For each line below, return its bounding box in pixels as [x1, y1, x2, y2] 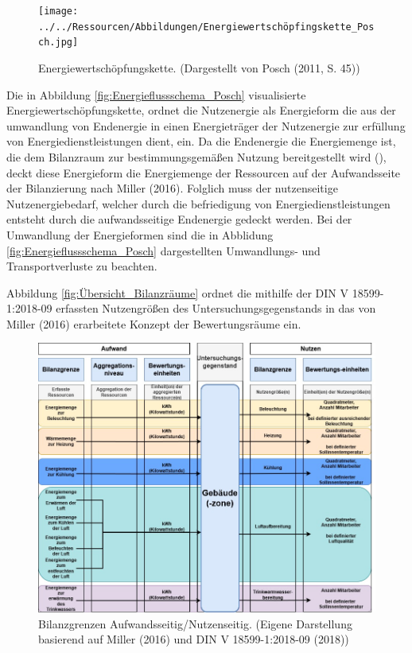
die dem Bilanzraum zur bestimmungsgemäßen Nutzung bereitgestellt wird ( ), [6, 148, 387, 165]
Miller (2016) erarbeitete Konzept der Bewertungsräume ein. [6, 315, 301, 332]
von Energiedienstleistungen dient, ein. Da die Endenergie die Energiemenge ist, [6, 133, 396, 150]
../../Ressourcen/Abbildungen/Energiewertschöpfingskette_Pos [38, 21, 375, 33]
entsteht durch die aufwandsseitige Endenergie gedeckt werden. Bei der [6, 211, 352, 227]
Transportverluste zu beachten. [6, 258, 157, 274]
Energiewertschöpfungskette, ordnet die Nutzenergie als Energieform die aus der [6, 102, 396, 119]
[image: [38, 6, 79, 17]
